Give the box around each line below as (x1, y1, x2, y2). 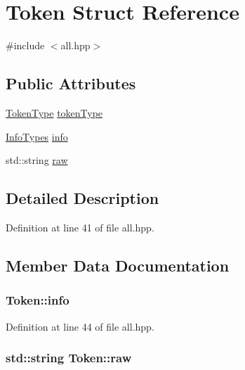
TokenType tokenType (6, 105, 103, 120)
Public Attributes (6, 72, 136, 94)
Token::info (6, 291, 69, 309)
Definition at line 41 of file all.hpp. (6, 219, 154, 234)
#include (6, 38, 45, 53)
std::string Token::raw (6, 349, 132, 366)
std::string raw (6, 153, 68, 167)
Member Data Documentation (6, 254, 230, 276)
